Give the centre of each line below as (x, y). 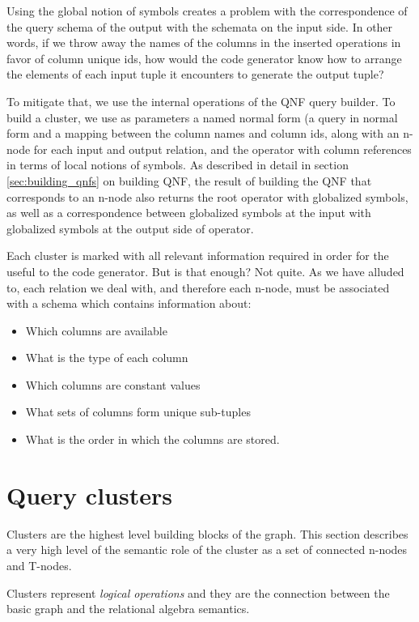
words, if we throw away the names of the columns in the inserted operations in (204, 43)
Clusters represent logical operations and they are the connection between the (198, 592)
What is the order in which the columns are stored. (152, 439)
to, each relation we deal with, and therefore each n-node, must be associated (198, 287)
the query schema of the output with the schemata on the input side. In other (200, 26)
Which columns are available (96, 330)
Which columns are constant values (113, 384)
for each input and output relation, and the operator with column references (222, 149)
